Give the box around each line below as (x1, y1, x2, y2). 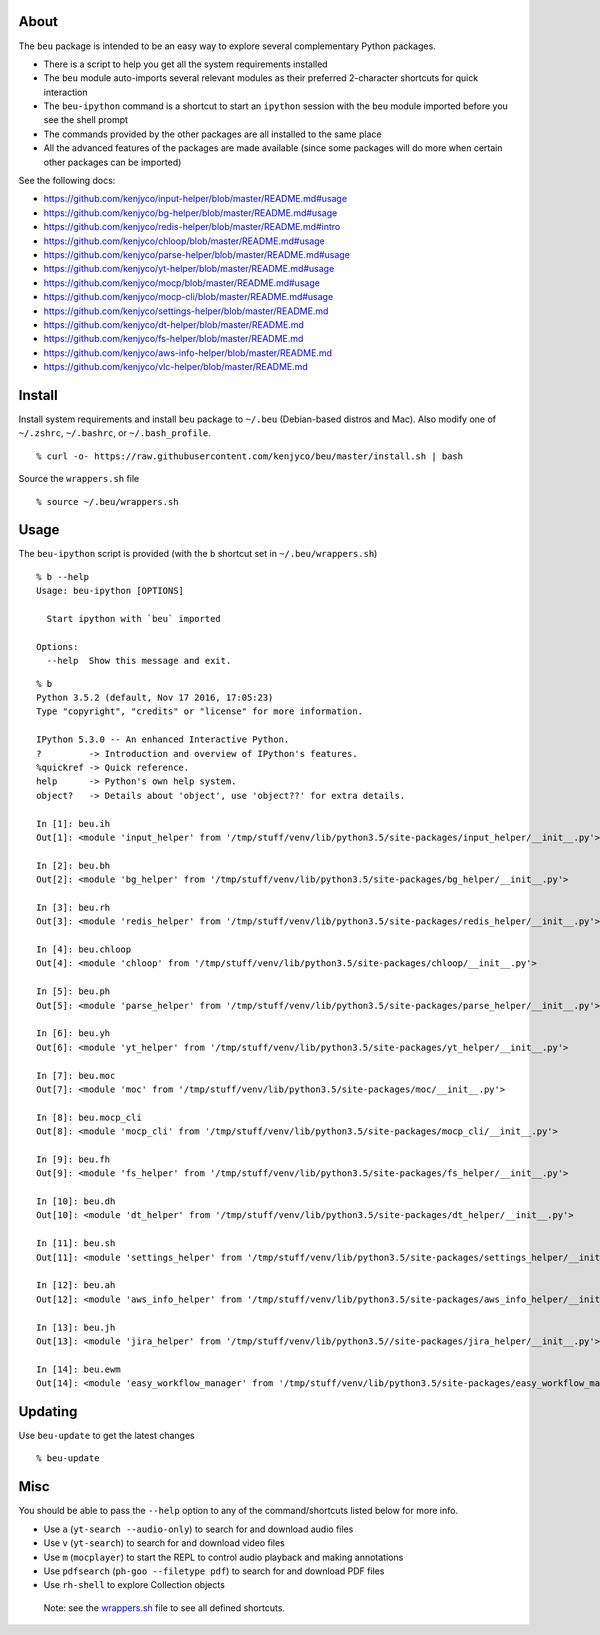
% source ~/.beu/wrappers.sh (36, 496, 179, 507)
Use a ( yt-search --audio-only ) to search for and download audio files (43, 1523, 354, 1535)
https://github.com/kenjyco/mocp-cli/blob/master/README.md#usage (43, 291, 334, 303)
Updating (18, 1403, 78, 1420)
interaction (43, 86, 89, 98)
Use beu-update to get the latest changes (18, 1430, 195, 1442)
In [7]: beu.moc (36, 1070, 116, 1081)
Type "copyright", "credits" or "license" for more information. (36, 706, 364, 717)
